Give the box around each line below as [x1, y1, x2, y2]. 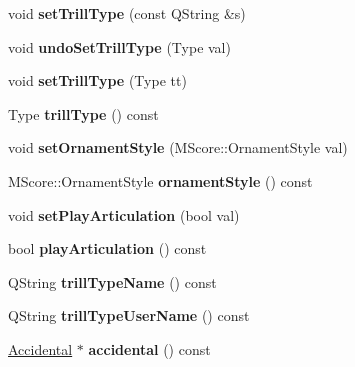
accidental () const [88, 338, 211, 359]
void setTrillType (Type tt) [8, 70, 187, 91]
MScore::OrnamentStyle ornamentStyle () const [8, 170, 313, 191]
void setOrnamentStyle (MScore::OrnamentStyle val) [8, 137, 348, 158]
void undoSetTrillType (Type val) [8, 36, 231, 57]
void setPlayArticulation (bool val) [8, 204, 240, 225]
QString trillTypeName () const [8, 271, 217, 292]
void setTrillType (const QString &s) [8, 3, 246, 23]
